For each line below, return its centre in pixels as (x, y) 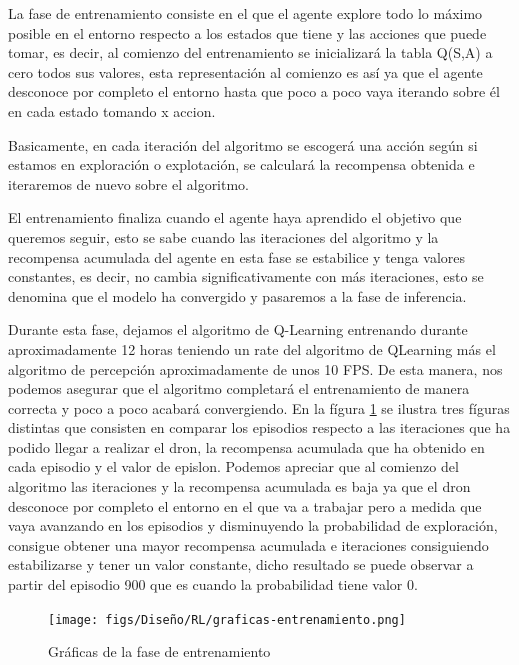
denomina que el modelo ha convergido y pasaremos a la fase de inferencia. (237, 295)
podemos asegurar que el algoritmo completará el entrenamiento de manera (239, 388)
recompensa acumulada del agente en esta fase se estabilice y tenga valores (237, 256)
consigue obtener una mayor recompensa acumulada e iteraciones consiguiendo (248, 544)
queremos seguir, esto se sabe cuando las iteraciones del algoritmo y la (223, 236)
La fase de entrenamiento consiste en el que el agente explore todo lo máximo (245, 13)
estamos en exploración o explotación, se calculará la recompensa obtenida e (241, 164)
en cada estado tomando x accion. (112, 110)
